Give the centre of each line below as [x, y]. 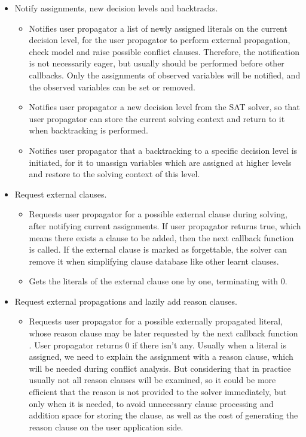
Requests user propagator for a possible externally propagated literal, [156, 321]
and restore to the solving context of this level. [114, 174]
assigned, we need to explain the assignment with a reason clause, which [161, 356]
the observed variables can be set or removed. [112, 87]
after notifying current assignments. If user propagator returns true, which [165, 225]
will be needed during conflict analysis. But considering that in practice [160, 368]
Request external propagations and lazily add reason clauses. [126, 301]
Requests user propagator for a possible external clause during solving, [158, 214]
